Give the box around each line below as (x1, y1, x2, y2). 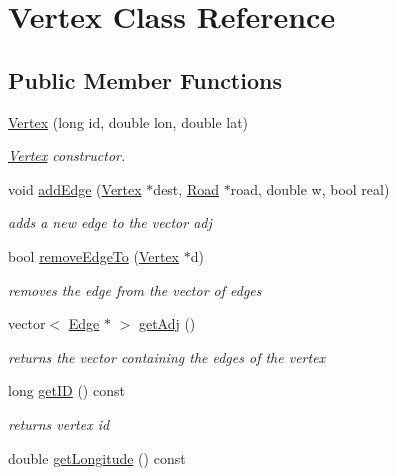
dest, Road (153, 178, 219, 199)
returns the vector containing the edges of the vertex (8, 346, 326, 367)
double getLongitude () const (8, 447, 186, 468)
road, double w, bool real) (230, 178, 390, 199)
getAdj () (138, 313, 196, 334)
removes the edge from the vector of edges (8, 279, 262, 300)
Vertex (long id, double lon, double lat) (8, 111, 249, 132)
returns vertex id (8, 413, 110, 434)
